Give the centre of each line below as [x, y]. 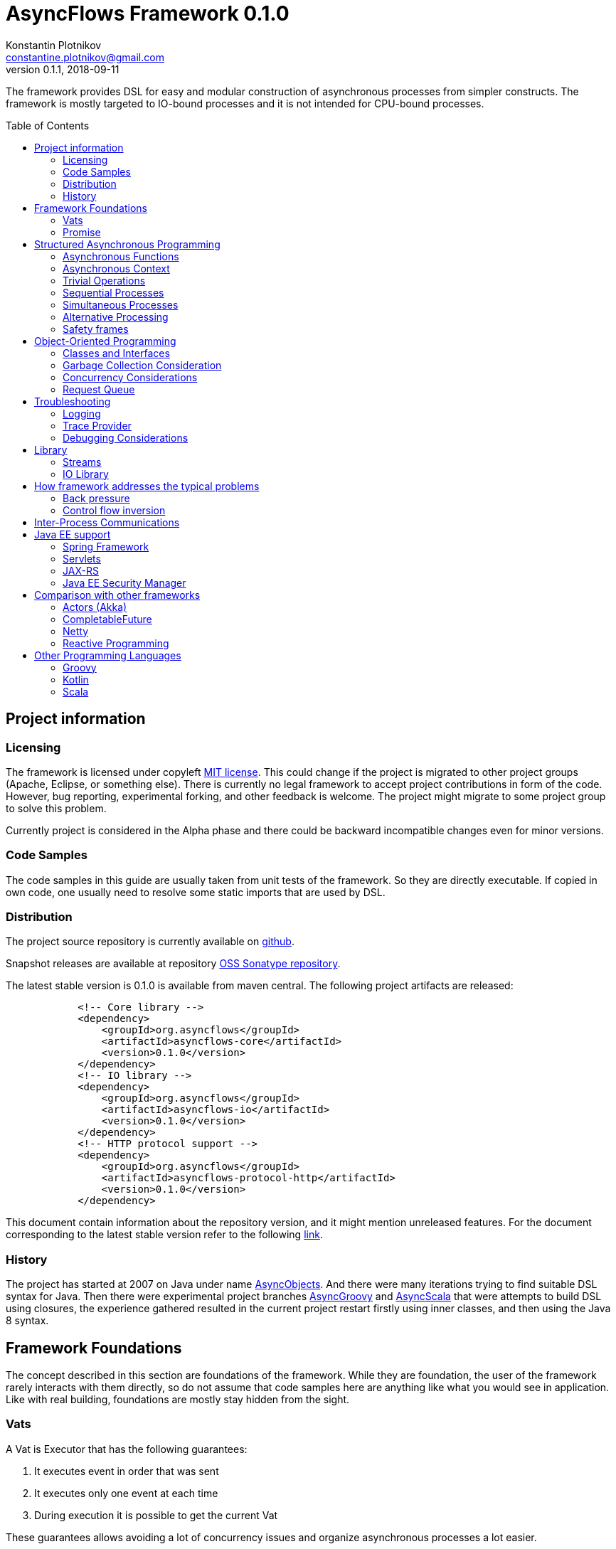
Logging [82, 413]
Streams [82, 462]
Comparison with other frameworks [117, 595]
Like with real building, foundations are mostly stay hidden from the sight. [178, 1400]
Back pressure [96, 498]
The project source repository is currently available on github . [150, 942]
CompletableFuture [107, 619]
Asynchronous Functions [121, 256]
